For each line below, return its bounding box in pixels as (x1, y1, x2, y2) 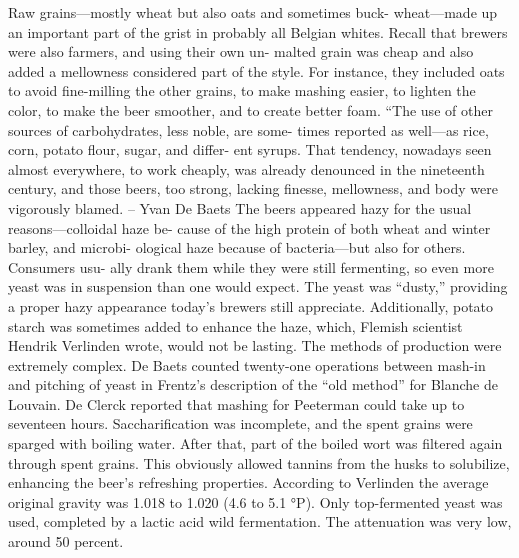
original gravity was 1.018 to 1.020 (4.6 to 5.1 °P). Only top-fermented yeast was (8, 491, 503, 512)
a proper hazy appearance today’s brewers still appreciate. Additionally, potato (8, 295, 494, 316)
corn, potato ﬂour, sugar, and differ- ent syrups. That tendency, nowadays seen (8, 139, 492, 160)
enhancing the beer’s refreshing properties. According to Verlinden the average (8, 472, 489, 493)
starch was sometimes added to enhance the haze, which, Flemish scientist (8, 315, 463, 336)
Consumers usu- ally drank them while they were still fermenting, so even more (8, 256, 494, 277)
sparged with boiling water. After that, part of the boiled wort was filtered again (8, 433, 503, 454)
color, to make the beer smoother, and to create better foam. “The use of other (8, 99, 493, 120)
